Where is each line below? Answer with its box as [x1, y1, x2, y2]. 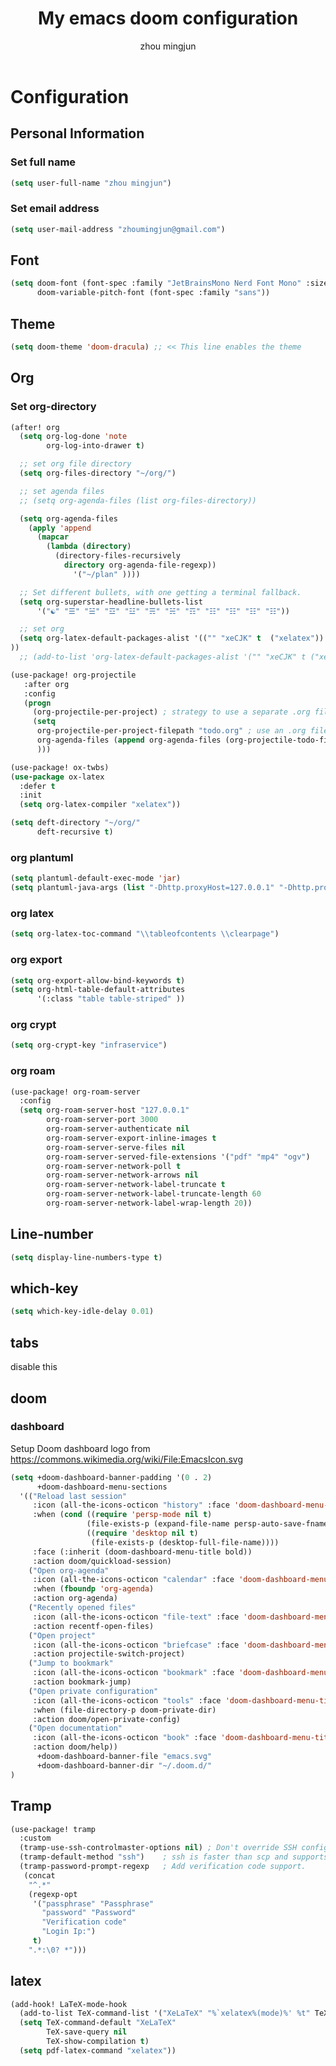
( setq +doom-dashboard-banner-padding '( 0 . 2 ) [10, 1472, 213, 1482]
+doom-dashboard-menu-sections [36, 1482, 168, 1492]
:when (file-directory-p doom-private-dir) [32, 1705, 217, 1715]
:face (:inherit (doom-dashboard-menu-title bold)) [32, 1547, 253, 1557]
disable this [10, 1361, 58, 1373]
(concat [23, 1870, 56, 1881]
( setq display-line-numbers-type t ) [10, 1252, 163, 1262]
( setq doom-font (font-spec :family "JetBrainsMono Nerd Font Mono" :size [10, 278, 329, 289]
